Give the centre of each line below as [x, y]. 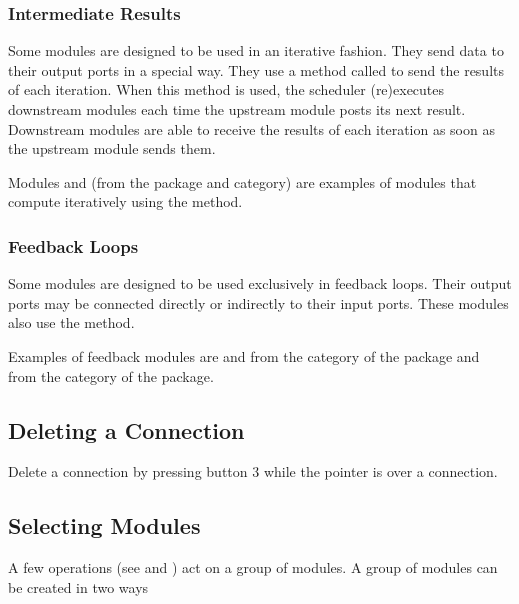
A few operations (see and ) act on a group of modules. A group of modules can [253, 567]
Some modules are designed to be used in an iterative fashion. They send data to [256, 50]
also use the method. [71, 322]
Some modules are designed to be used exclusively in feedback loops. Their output [260, 283]
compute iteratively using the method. [125, 201]
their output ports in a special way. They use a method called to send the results [256, 69]
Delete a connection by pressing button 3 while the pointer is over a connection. [253, 471]
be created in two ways [78, 586]
